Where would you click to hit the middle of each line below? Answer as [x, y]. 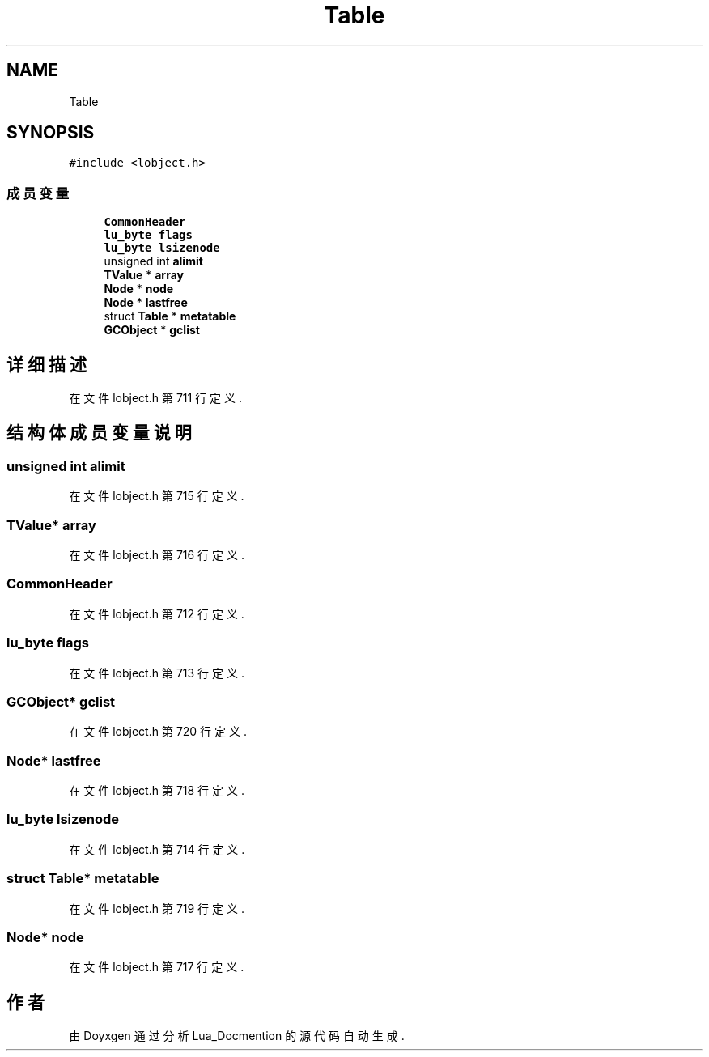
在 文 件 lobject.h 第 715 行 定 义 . [157, 496]
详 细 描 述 [47, 364]
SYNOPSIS [51, 133]
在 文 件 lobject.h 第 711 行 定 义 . [155, 398]
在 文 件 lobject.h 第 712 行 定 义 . [157, 613]
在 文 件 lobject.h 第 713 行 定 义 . [157, 673]
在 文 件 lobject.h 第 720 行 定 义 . [158, 732]
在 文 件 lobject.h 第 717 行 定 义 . [157, 967]
